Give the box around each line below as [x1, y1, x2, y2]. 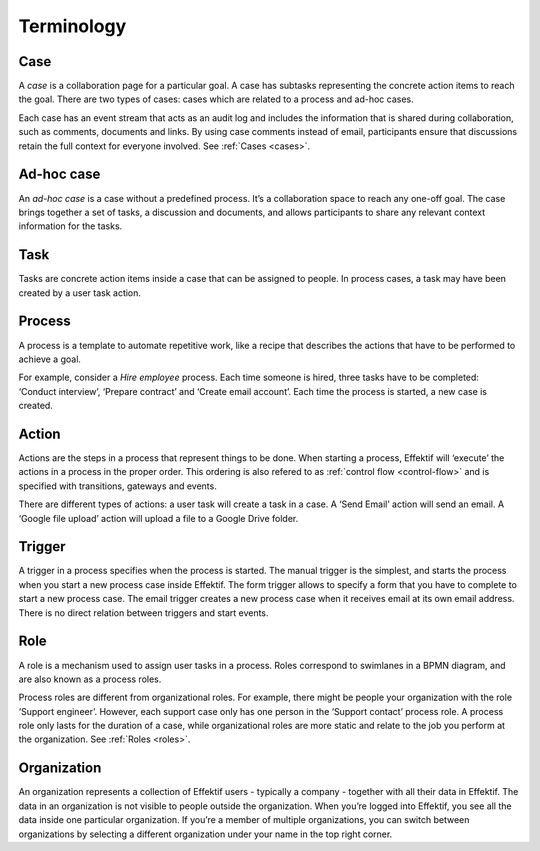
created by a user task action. [18, 286, 142, 299]
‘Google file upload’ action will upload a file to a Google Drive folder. [18, 512, 299, 524]
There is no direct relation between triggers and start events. [18, 606, 269, 619]
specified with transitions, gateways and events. [18, 480, 217, 492]
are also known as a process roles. [18, 673, 162, 685]
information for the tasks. [18, 220, 123, 232]
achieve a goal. [18, 353, 82, 365]
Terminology [18, 15, 127, 37]
